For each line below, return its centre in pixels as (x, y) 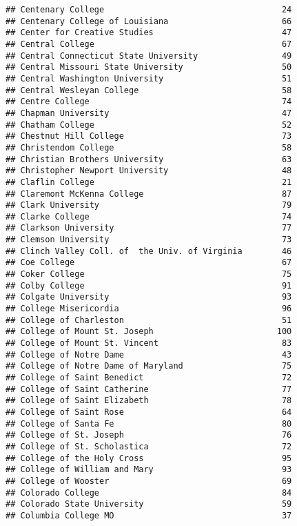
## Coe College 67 (149, 263)
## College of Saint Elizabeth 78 (149, 401)
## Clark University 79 (149, 205)
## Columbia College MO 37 (149, 515)
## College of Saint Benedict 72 (149, 378)
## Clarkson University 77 (149, 228)
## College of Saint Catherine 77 (149, 389)
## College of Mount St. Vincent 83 (149, 343)
